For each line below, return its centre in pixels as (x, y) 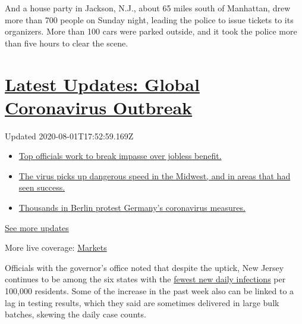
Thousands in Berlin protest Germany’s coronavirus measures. (132, 208)
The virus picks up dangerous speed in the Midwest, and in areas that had (155, 175)
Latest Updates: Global (102, 84)
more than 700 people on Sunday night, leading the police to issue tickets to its (149, 19)
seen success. (42, 187)
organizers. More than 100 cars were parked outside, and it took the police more (151, 31)
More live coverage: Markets (56, 247)
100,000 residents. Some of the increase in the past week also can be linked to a (150, 291)
